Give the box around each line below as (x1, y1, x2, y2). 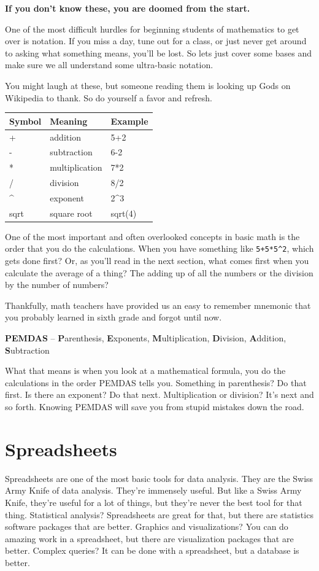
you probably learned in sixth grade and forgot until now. (5, 311, 222, 324)
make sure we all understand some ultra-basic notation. (5, 58, 213, 71)
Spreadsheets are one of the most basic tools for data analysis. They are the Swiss (5, 472, 313, 484)
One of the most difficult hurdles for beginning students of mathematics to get (5, 22, 299, 35)
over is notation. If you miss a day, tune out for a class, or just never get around (5, 34, 307, 47)
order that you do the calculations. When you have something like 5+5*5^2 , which (5, 242, 314, 255)
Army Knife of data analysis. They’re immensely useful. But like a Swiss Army (5, 484, 302, 497)
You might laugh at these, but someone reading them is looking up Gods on (5, 79, 291, 91)
